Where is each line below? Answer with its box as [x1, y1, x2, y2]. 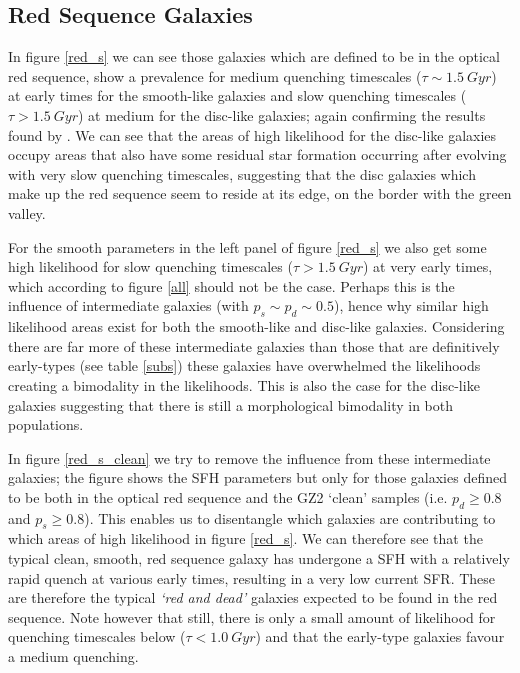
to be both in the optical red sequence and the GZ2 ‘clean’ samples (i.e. [8, 486, 448, 507]
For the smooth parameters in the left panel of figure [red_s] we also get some [8, 236, 487, 257]
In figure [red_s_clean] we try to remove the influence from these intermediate [8, 447, 491, 468]
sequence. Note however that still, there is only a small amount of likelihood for [8, 606, 496, 627]
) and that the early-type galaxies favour [255, 626, 505, 647]
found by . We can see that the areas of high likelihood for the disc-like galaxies [8, 124, 497, 145]
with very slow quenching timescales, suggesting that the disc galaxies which [8, 163, 476, 184]
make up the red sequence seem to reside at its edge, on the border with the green [8, 183, 512, 204]
